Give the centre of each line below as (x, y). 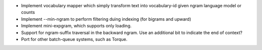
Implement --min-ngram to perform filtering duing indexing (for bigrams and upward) (106, 19)
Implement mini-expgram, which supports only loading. (76, 26)
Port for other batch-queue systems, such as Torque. (74, 39)
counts (28, 12)
